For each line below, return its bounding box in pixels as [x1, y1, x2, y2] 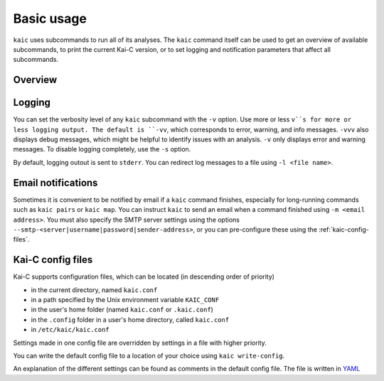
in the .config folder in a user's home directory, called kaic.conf [31, 315, 230, 323]
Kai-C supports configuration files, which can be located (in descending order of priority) [13, 272, 275, 281]
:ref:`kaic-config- [319, 225, 369, 234]
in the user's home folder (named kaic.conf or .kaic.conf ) [31, 306, 213, 314]
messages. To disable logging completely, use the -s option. [13, 145, 191, 154]
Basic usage [13, 11, 87, 26]
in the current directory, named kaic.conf [31, 285, 158, 294]
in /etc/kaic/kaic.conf [31, 326, 110, 334]
